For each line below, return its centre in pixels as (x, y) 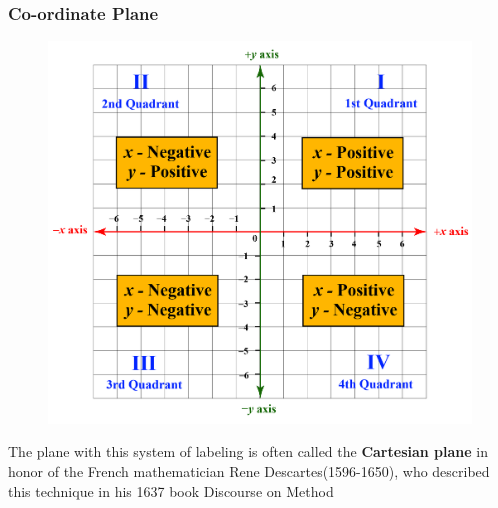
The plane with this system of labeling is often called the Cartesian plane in (248, 451)
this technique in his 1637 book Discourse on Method (171, 490)
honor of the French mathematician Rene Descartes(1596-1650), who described (249, 470)
